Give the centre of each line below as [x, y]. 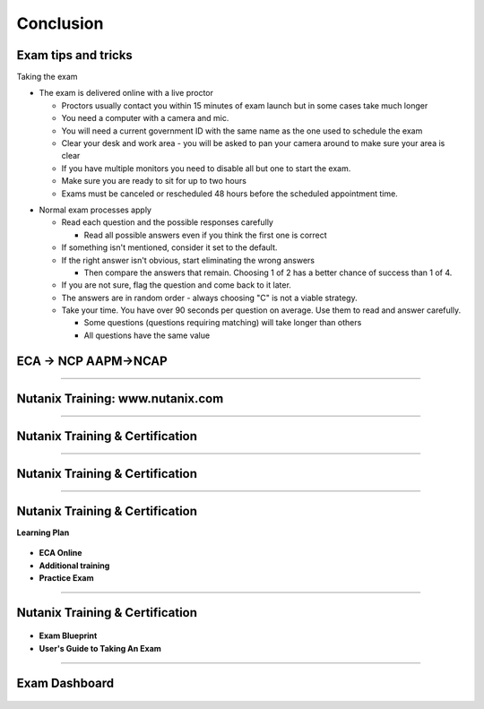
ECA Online [60, 553]
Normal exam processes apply [95, 210]
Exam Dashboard [65, 683]
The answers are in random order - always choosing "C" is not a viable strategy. [209, 298]
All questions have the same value [147, 335]
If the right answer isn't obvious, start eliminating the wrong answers [188, 260]
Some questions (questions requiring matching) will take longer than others [223, 323]
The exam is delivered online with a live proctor [126, 93]
